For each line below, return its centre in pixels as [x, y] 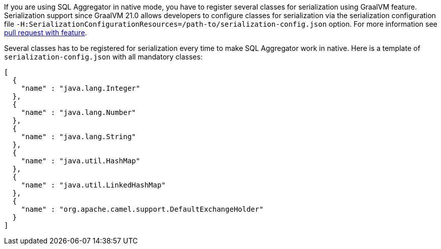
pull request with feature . [46, 33]
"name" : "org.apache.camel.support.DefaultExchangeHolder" [142, 209]
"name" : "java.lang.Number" [78, 112]
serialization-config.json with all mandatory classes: [103, 57]
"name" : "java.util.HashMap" [80, 161]
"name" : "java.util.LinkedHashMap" [93, 185]
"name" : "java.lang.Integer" [80, 88]
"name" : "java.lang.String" [78, 137]
